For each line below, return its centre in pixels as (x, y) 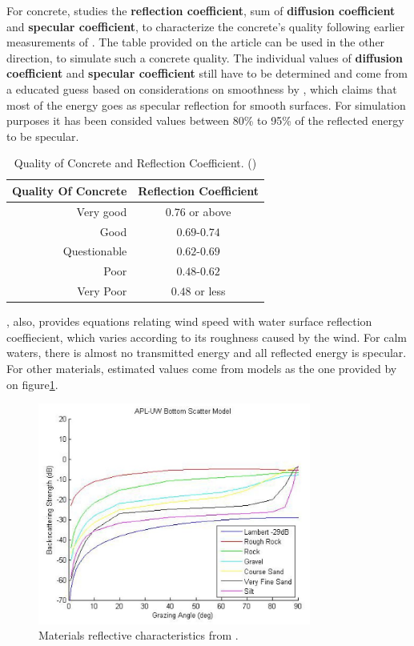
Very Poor (102, 291)
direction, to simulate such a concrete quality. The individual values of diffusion (205, 57)
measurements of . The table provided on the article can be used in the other (196, 42)
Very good (102, 211)
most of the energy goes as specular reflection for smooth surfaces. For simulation (206, 104)
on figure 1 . (32, 384)
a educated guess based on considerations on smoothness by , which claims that (202, 88)
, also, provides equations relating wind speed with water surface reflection (189, 321)
